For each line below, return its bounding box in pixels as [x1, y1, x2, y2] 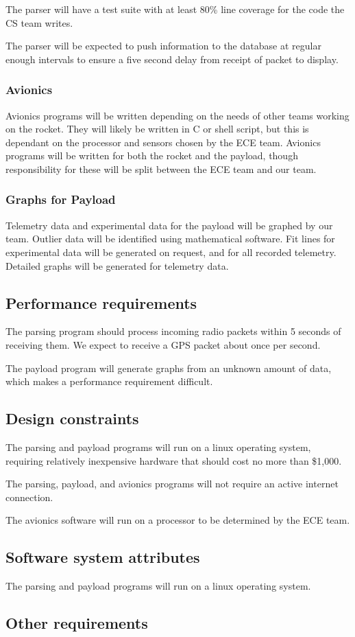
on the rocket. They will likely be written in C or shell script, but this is [5, 121, 309, 136]
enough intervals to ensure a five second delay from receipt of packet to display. [5, 51, 339, 66]
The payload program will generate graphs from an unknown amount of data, [5, 360, 332, 375]
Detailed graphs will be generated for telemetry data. [5, 258, 229, 273]
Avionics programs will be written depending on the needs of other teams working [5, 108, 350, 122]
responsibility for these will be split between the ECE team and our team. [5, 161, 317, 176]
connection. [5, 489, 53, 504]
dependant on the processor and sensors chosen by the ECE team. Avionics [5, 135, 321, 149]
